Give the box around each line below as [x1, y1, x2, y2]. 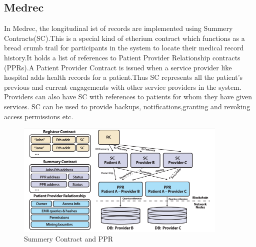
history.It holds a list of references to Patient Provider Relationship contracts [4, 52, 240, 62]
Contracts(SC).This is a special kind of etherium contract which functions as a [4, 32, 245, 43]
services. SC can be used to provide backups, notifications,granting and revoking [4, 101, 250, 111]
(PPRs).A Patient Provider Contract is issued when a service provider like [4, 62, 232, 72]
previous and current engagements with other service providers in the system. [4, 81, 241, 92]
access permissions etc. [4, 111, 73, 121]
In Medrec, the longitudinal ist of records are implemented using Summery [4, 23, 233, 33]
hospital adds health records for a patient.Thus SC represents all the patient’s [4, 72, 243, 82]
